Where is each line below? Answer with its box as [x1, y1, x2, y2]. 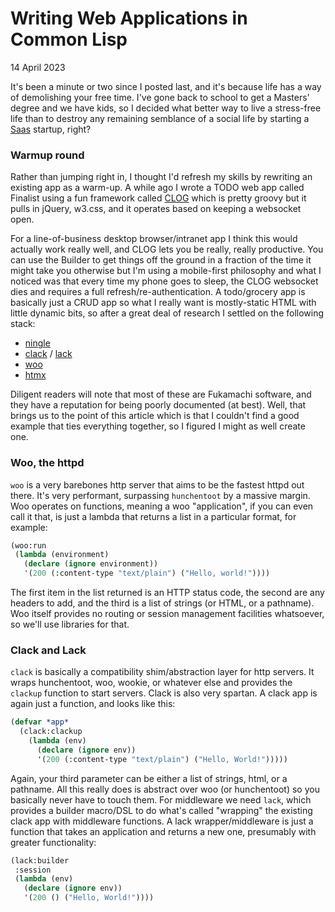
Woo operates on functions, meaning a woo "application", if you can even [10, 500, 314, 512]
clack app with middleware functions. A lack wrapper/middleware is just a [10, 815, 314, 827]
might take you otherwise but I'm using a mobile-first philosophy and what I [10, 265, 322, 277]
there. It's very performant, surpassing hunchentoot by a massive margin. [10, 489, 311, 501]
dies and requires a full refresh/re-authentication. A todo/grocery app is [10, 286, 306, 298]
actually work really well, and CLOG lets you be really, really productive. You [10, 243, 324, 256]
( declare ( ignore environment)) [23, 559, 159, 569]
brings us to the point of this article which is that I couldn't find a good [10, 410, 300, 422]
